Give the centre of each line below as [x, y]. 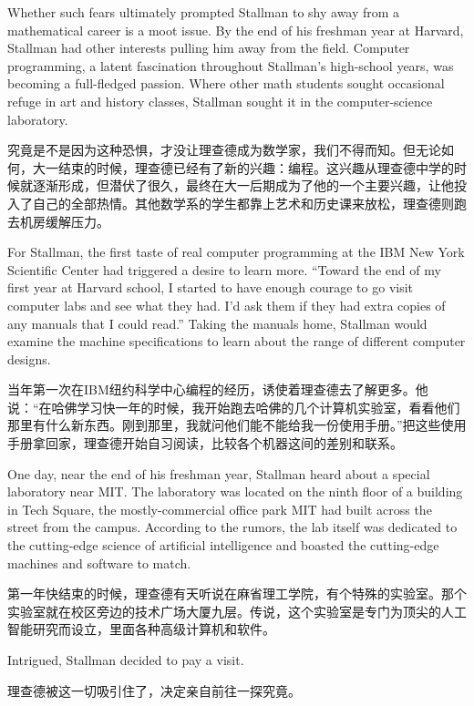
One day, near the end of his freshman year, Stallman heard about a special [219, 473]
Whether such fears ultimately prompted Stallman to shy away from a [204, 12]
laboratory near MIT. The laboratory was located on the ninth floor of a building [235, 491]
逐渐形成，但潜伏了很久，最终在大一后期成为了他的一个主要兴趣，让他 [243, 185]
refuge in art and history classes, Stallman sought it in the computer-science [220, 101]
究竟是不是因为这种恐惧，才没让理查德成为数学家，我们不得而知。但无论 [224, 150]
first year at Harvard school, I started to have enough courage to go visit [211, 287]
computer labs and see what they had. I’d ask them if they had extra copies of [227, 305]
